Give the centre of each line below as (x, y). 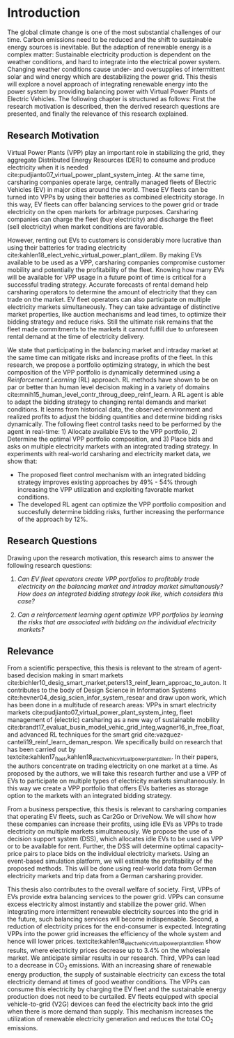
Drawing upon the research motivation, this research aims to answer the (111, 558)
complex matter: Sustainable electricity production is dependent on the (109, 54)
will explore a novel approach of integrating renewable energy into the (108, 84)
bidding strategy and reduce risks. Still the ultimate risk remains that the (110, 322)
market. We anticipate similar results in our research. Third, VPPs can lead (114, 958)
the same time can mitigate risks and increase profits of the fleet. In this (110, 357)
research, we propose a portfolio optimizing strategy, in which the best (109, 365)
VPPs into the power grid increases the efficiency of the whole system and (114, 934)
